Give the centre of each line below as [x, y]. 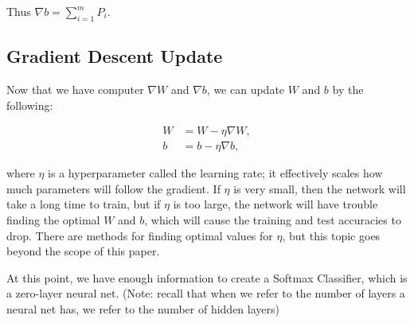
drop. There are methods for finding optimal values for [140, 235]
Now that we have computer [75, 89]
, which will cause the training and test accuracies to [273, 220]
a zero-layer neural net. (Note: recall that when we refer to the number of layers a [206, 293]
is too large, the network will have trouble [275, 204]
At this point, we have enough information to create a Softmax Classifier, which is [207, 277]
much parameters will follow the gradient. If [113, 188]
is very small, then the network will [320, 188]
